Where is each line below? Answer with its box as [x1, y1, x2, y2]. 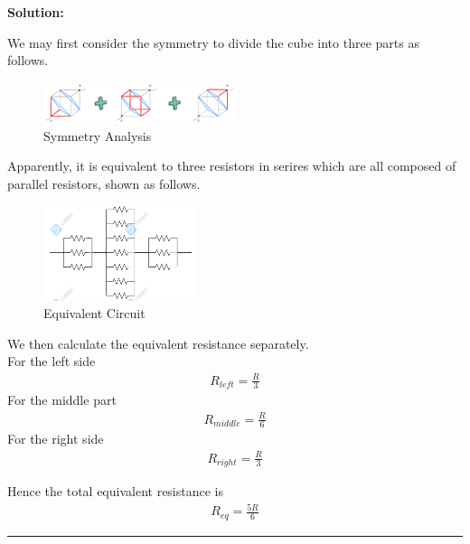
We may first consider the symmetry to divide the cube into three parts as [7, 33, 419, 52]
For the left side [7, 352, 96, 370]
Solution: [7, 3, 64, 21]
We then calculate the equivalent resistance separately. [7, 333, 309, 352]
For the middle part [7, 390, 117, 409]
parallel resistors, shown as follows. [7, 174, 201, 192]
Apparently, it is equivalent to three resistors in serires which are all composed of [7, 156, 456, 175]
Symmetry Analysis [43, 126, 152, 145]
